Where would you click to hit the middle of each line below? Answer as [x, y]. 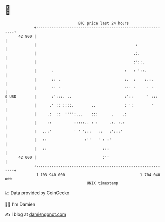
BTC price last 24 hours [104, 23]
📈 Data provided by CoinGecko [37, 193]
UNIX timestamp [103, 183]
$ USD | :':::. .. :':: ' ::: [82, 97]
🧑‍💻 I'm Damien [20, 204]
